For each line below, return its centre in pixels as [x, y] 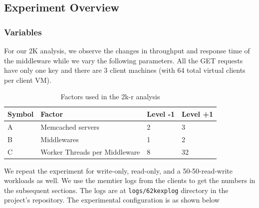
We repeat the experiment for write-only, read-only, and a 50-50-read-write [119, 170]
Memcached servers [70, 126]
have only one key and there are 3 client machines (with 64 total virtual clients [125, 70]
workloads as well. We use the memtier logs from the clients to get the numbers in [130, 180]
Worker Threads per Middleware [90, 151]
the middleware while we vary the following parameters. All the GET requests [124, 60]
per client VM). [28, 80]
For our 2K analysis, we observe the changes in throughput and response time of [127, 50]
